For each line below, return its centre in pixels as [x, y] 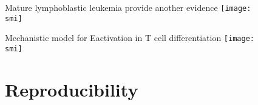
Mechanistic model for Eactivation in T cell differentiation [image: [130, 38]
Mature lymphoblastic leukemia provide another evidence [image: [128, 7]
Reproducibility [72, 89]
